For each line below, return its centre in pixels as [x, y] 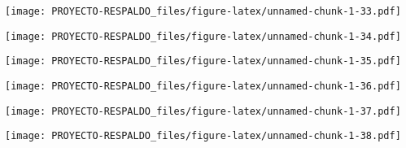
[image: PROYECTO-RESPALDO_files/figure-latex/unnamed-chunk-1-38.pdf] [203, 136]
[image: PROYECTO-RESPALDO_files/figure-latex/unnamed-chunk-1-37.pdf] [203, 111]
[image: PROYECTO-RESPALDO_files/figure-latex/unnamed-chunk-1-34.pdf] [203, 36]
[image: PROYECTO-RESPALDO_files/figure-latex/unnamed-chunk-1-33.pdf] [203, 11]
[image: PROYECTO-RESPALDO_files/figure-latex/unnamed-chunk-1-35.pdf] [203, 61]
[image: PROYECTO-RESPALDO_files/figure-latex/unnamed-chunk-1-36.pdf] [203, 86]
